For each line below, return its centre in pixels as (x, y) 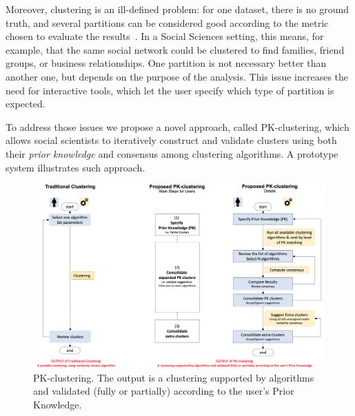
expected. (26, 104)
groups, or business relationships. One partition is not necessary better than (166, 63)
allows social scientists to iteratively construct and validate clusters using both (171, 140)
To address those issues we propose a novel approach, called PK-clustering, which (177, 126)
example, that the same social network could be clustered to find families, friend (175, 49)
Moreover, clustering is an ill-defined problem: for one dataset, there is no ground (177, 9)
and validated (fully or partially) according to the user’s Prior (164, 391)
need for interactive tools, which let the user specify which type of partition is (170, 90)
